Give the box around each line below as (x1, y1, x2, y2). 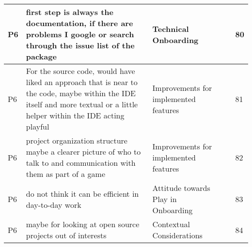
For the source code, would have (26, 65, 135, 76)
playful (26, 121, 49, 132)
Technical (152, 23, 189, 34)
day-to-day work (26, 199, 81, 210)
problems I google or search (26, 29, 134, 40)
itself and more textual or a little (26, 99, 138, 110)
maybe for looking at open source (26, 218, 140, 230)
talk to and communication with (26, 157, 136, 168)
